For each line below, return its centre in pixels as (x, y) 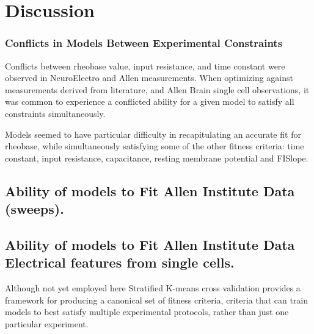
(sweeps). (35, 209)
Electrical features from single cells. (120, 262)
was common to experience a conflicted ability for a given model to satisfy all (150, 101)
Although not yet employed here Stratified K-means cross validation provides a (153, 288)
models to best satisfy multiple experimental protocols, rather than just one (147, 312)
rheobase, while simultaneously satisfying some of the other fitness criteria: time (155, 146)
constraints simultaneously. (55, 113)
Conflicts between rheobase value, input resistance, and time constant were (145, 66)
